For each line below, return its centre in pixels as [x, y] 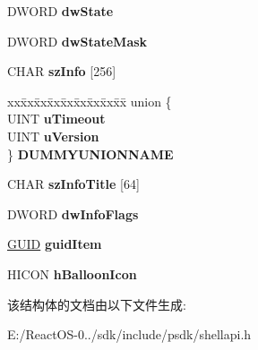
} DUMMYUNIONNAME [90, 154]
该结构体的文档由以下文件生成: [97, 304]
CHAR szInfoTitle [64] [73, 184]
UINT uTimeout [56, 119]
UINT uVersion [53, 136]
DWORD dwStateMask [77, 41]
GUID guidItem [55, 244]
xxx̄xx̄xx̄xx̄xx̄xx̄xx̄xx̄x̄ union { [90, 101]
